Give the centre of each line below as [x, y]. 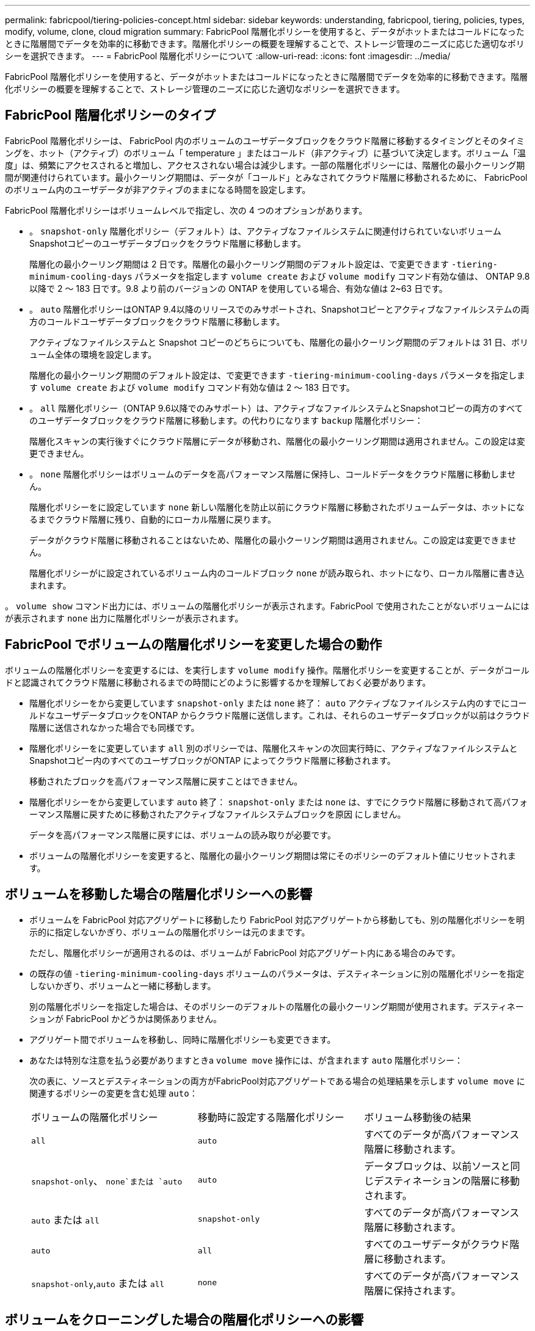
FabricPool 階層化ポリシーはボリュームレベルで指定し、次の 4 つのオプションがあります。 [186, 210]
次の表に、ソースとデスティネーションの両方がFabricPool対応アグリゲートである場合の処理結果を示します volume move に [277, 1081]
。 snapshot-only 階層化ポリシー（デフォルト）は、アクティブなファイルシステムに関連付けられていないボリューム [265, 231]
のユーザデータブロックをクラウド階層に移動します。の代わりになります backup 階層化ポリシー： [226, 420]
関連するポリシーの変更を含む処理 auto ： [114, 1093]
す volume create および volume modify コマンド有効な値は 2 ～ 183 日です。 [192, 387]
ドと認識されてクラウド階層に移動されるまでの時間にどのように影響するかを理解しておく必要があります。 [218, 682]
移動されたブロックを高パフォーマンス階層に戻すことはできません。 [166, 781]
